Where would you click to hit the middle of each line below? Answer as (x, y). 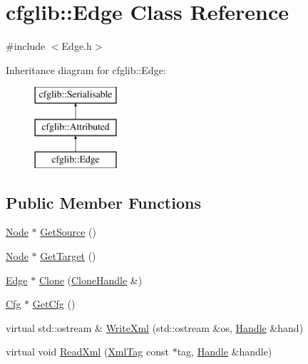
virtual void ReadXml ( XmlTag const (87, 352)
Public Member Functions (103, 202)
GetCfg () (54, 304)
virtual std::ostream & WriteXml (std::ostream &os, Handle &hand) (155, 327)
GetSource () (68, 232)
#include (26, 46)
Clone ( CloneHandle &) (91, 280)
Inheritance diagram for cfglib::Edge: (86, 69)
